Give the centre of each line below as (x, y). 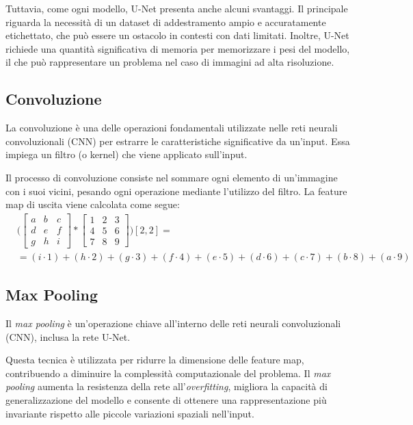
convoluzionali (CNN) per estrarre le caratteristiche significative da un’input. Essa (178, 141)
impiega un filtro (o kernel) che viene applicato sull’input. (126, 154)
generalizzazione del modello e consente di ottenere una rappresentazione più (166, 400)
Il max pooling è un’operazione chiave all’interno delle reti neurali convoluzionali (173, 323)
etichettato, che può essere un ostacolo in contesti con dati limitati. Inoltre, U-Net (177, 35)
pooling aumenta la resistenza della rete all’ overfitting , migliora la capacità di (166, 386)
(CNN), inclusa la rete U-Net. (68, 336)
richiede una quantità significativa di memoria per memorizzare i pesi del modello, (178, 48)
